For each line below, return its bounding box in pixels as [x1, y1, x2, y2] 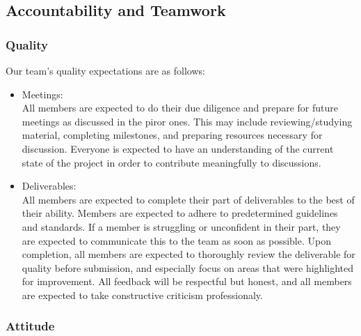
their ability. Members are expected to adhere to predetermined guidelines [22, 206, 338, 220]
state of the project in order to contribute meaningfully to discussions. [22, 155, 321, 169]
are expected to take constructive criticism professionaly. [22, 287, 263, 302]
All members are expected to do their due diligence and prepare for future [22, 100, 338, 115]
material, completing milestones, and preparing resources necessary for [22, 128, 323, 142]
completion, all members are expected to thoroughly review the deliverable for [22, 247, 355, 261]
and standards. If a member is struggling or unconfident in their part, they [22, 219, 341, 234]
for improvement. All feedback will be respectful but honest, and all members [22, 274, 352, 289]
